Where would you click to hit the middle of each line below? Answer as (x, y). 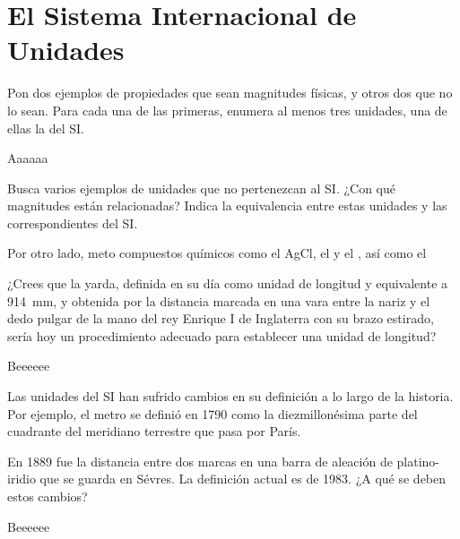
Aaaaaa (28, 158)
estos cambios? (48, 496)
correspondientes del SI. (73, 222)
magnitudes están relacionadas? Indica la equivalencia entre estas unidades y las (227, 205)
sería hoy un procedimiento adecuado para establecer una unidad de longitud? (222, 335)
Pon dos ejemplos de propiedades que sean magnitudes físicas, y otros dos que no (230, 93)
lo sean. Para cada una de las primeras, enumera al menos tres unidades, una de (227, 110)
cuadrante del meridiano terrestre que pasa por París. (154, 431)
